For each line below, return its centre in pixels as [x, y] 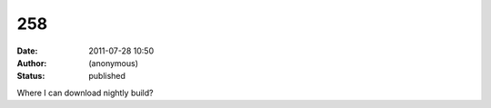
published [107, 76]
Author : [32, 63]
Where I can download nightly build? [85, 93]
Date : [27, 51]
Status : [31, 76]
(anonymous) [114, 63]
